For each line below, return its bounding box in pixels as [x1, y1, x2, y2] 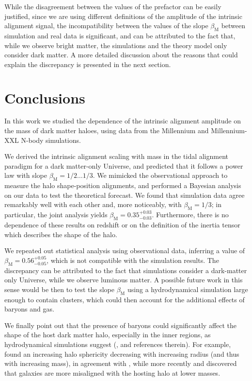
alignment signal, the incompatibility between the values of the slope [4, 20, 208, 31]
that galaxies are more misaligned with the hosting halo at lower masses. [4, 367, 220, 378]
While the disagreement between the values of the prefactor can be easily [4, 1, 221, 11]
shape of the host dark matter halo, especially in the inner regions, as [4, 329, 211, 340]
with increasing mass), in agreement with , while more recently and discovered [4, 358, 237, 368]
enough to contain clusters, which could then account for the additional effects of [4, 294, 245, 304]
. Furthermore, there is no [152, 209, 229, 220]
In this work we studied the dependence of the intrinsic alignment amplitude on [4, 116, 241, 126]
